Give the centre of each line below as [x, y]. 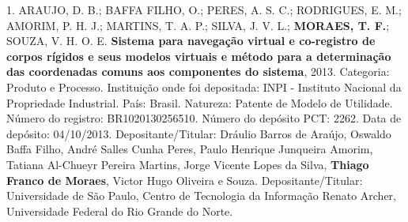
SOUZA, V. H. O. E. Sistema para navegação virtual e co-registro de [191, 41]
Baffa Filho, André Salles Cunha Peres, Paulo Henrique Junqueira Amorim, [190, 149]
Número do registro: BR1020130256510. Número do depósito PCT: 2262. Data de [204, 118]
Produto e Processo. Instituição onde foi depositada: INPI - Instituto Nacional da [204, 87]
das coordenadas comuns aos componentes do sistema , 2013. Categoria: [198, 71]
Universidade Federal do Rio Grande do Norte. [120, 211]
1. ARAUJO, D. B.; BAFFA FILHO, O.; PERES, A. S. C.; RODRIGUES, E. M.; [204, 9]
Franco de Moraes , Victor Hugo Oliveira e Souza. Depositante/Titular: [185, 180]
